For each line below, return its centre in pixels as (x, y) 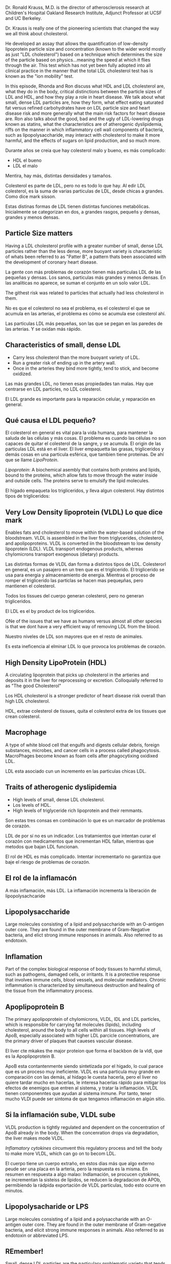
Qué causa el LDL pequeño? (51, 421)
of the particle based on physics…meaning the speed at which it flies (78, 60)
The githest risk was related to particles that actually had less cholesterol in (85, 293)
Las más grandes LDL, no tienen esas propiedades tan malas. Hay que (79, 383)
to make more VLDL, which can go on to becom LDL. (61, 1153)
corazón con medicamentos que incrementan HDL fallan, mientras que (80, 841)
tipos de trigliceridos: (28, 496)
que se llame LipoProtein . (32, 460)
